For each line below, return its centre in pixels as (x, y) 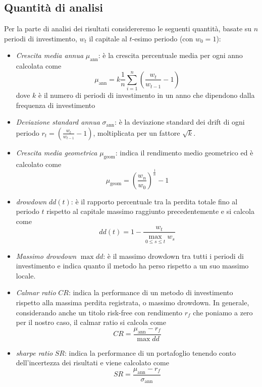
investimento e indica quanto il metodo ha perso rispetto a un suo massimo (132, 266)
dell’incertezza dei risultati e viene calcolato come (92, 363)
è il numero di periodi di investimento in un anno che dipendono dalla (147, 95)
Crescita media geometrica (57, 152)
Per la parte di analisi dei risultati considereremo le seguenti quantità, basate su (128, 29)
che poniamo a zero (223, 312)
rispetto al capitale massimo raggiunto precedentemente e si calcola (150, 211)
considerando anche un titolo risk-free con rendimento (99, 312)
